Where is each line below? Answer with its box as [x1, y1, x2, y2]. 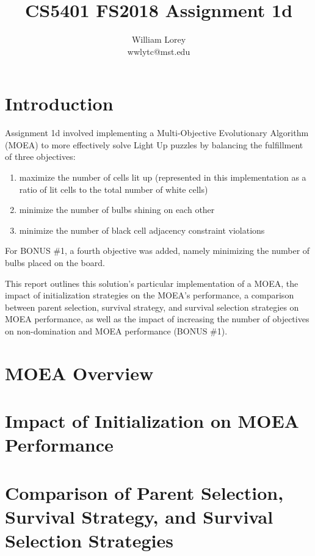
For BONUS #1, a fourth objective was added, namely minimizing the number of [5, 244, 310, 257]
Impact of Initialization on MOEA [5, 408, 299, 433]
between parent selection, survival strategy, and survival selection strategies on [5, 300, 299, 313]
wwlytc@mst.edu [127, 45, 190, 57]
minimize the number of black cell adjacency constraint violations [19, 223, 265, 236]
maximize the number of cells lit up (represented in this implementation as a [19, 171, 306, 184]
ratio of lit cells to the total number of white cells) [19, 182, 208, 195]
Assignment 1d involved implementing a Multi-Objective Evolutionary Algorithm [5, 126, 309, 139]
